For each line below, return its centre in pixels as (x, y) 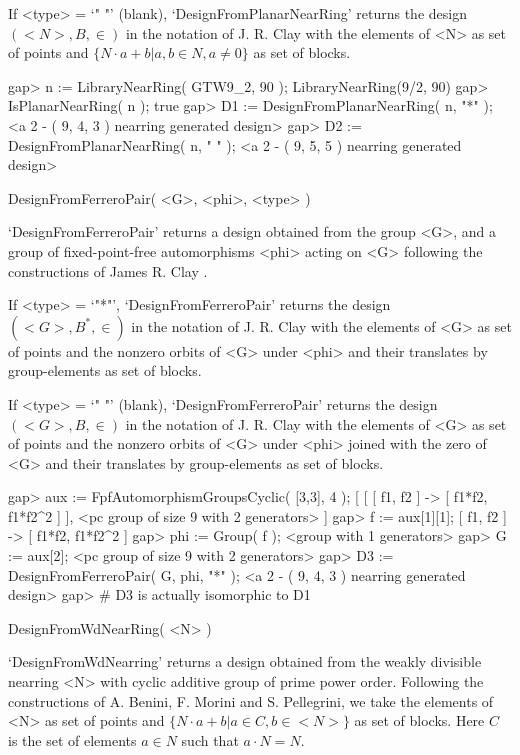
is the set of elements (72, 739)
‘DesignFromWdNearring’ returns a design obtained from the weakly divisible (245, 661)
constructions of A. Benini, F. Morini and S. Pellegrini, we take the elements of (251, 700)
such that (210, 739)
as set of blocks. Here (419, 720)
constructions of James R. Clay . (108, 270)
